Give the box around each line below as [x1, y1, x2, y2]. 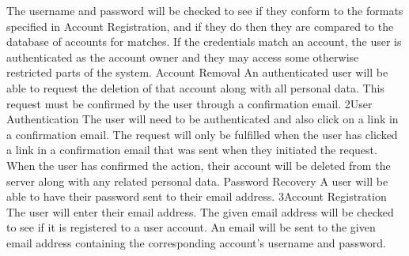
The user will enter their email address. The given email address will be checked [6, 203, 394, 220]
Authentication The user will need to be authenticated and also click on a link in [6, 111, 399, 127]
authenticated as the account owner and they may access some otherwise [6, 48, 359, 65]
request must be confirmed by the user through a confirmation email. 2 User [6, 95, 373, 111]
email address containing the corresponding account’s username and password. [6, 234, 386, 250]
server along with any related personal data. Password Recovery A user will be [6, 172, 388, 189]
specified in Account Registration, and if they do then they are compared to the [6, 17, 394, 34]
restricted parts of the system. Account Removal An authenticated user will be [6, 64, 388, 81]
